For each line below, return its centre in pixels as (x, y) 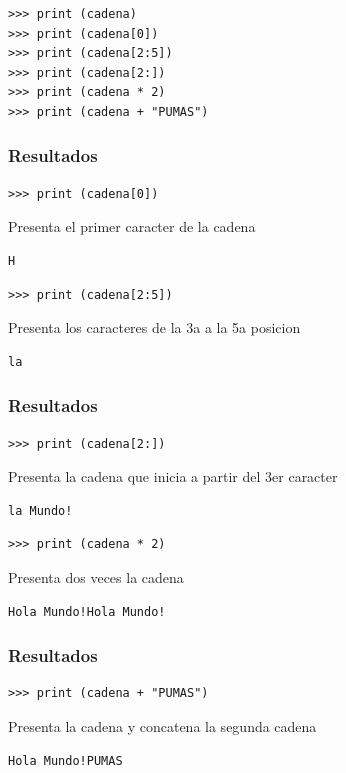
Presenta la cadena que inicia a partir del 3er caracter (173, 476)
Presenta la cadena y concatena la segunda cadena (162, 725)
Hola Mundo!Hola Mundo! (87, 611)
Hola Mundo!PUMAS (65, 760)
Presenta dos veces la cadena (96, 576)
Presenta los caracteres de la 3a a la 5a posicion (154, 327)
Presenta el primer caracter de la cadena (132, 226)
